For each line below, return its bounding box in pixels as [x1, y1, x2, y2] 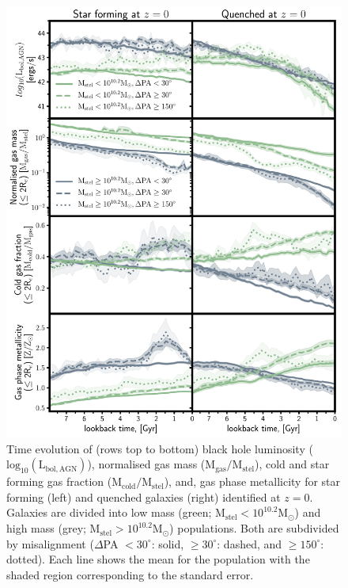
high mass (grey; [6, 520, 86, 536]
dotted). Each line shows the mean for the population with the [6, 551, 310, 567]
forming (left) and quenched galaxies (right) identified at [6, 488, 281, 505]
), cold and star [255, 456, 330, 472]
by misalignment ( [6, 535, 94, 552]
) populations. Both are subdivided [169, 520, 339, 536]
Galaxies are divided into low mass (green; [6, 504, 212, 521]
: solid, [151, 535, 184, 552]
